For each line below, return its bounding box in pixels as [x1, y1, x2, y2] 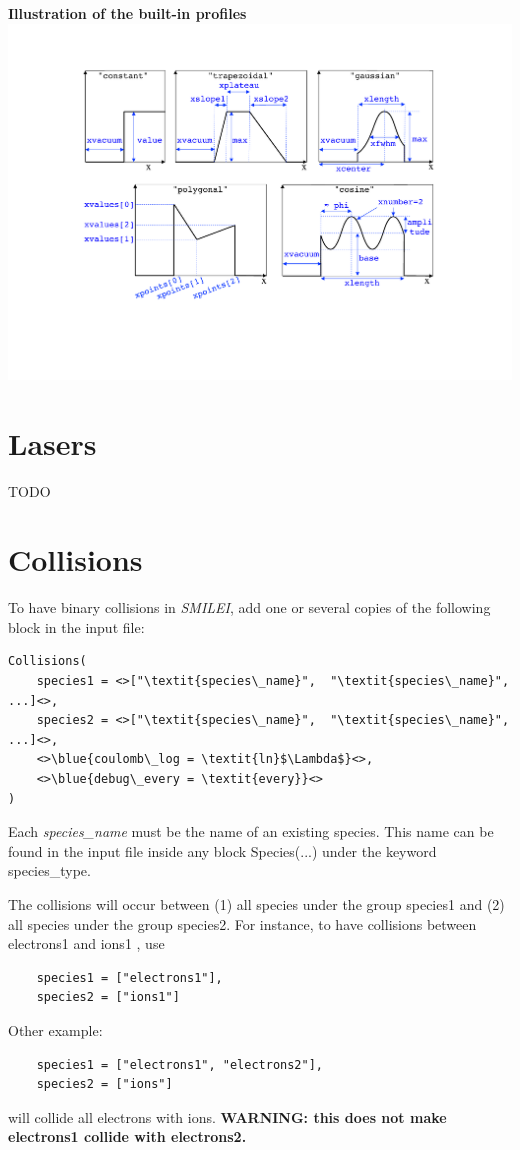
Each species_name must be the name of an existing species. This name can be [8, 821, 494, 842]
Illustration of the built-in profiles [8, 3, 247, 23]
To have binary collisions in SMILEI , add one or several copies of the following [8, 597, 491, 618]
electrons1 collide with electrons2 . [8, 1126, 247, 1147]
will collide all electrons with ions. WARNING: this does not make [8, 1106, 447, 1127]
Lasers [8, 422, 97, 463]
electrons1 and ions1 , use [8, 933, 165, 954]
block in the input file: [8, 616, 145, 637]
